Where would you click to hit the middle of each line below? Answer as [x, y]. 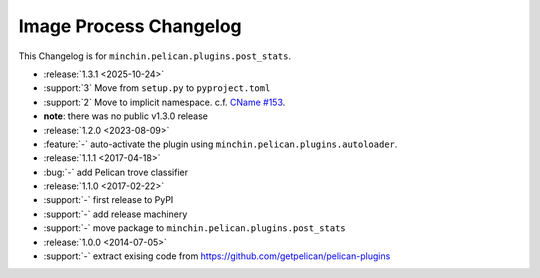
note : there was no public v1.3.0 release [126, 116]
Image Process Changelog [130, 26]
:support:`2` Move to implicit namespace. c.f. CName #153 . [164, 102]
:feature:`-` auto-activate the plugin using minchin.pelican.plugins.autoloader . [220, 144]
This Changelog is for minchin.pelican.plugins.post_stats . [155, 56]
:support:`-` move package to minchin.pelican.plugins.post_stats [194, 228]
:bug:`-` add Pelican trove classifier [116, 172]
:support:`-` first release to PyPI [108, 200]
